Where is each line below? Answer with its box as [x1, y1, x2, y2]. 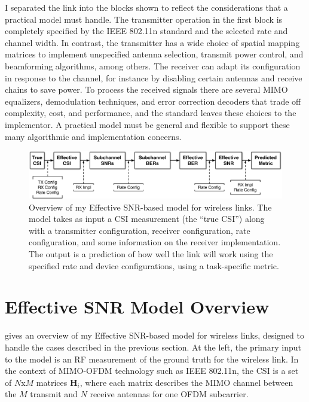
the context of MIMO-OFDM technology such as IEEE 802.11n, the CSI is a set [5, 364, 299, 377]
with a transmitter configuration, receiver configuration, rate [29, 224, 250, 236]
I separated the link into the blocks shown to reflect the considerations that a [5, 1, 288, 13]
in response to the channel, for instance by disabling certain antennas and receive [5, 71, 302, 84]
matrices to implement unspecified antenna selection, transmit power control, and [5, 48, 304, 60]
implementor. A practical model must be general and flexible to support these [5, 118, 290, 130]
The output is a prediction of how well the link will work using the [29, 248, 273, 260]
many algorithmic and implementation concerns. [5, 130, 182, 142]
